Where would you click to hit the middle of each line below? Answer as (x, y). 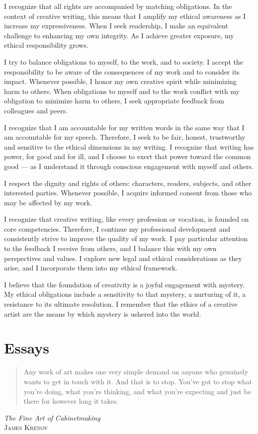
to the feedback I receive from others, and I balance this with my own (110, 248)
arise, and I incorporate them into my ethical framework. (91, 268)
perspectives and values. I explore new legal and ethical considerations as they (123, 258)
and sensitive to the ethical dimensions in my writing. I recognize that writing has (129, 146)
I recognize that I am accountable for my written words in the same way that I (124, 127)
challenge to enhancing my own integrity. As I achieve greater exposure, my (119, 35)
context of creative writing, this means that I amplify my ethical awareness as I (125, 16)
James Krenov (26, 427)
